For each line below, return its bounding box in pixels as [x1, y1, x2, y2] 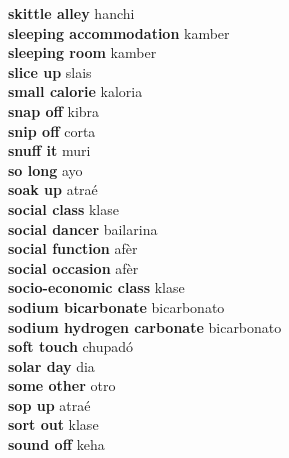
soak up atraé [8, 179, 98, 200]
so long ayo [8, 159, 83, 180]
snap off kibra [8, 100, 100, 121]
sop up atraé [8, 394, 91, 415]
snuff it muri [8, 140, 91, 161]
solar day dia [8, 355, 95, 376]
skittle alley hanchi [8, 3, 135, 23]
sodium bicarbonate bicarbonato [8, 296, 225, 317]
